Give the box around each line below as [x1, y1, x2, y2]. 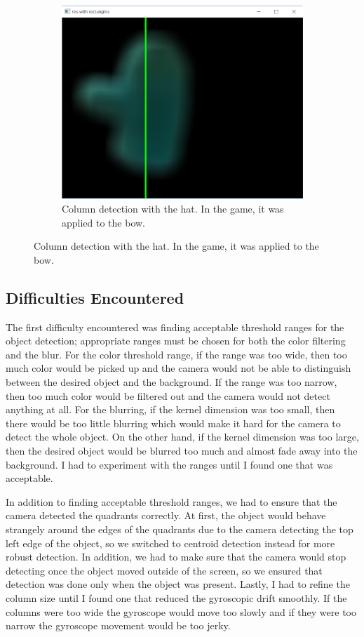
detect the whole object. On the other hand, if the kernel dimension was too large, [6, 429, 359, 444]
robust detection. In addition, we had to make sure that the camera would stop [6, 549, 346, 564]
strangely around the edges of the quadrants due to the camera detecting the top [6, 521, 353, 536]
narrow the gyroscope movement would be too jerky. [6, 618, 231, 633]
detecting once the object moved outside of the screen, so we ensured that [6, 563, 323, 577]
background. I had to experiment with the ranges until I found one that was [6, 457, 333, 471]
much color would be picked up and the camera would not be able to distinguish [6, 361, 351, 375]
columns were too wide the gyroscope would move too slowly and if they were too [6, 604, 357, 619]
